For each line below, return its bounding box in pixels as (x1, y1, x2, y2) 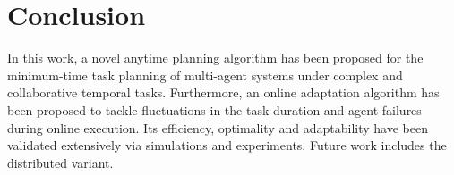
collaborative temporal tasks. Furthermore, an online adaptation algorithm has (7, 83, 440, 102)
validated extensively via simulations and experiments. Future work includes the (7, 136, 447, 154)
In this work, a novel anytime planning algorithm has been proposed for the (7, 48, 424, 67)
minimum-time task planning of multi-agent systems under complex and (7, 65, 403, 84)
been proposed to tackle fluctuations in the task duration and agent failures (7, 100, 422, 119)
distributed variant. (7, 153, 114, 171)
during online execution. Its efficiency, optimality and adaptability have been (7, 118, 428, 137)
